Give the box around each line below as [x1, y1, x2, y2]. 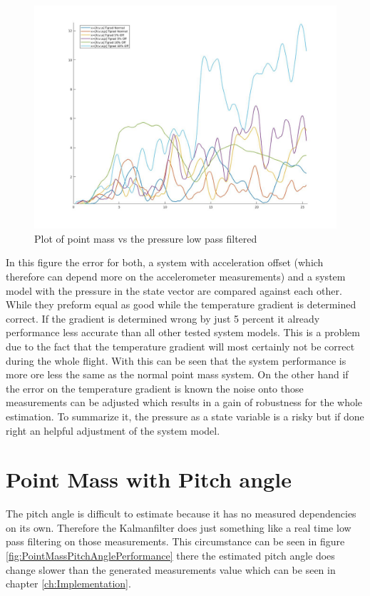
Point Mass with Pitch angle [6, 465, 292, 494]
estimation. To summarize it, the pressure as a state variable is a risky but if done [6, 408, 364, 423]
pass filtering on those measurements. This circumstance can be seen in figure [6, 534, 345, 549]
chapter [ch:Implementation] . [6, 576, 131, 591]
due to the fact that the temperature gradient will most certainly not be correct [6, 338, 355, 353]
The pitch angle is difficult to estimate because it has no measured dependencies [6, 506, 356, 521]
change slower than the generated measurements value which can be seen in [6, 562, 336, 577]
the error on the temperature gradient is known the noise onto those [6, 380, 304, 395]
